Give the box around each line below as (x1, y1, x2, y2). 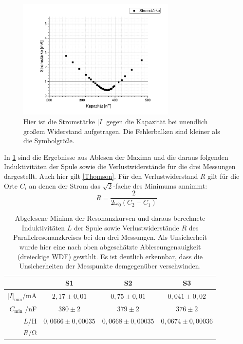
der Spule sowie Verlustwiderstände (74, 222, 179, 232)
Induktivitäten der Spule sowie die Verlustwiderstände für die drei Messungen (4, 161, 236, 172)
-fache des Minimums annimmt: (113, 180, 207, 191)
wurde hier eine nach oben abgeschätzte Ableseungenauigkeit (19, 242, 201, 252)
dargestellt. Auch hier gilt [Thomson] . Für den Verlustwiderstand (4, 171, 198, 181)
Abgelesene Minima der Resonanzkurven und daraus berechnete (15, 213, 206, 223)
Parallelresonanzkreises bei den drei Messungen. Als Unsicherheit (13, 232, 207, 242)
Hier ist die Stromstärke (23, 116, 95, 127)
